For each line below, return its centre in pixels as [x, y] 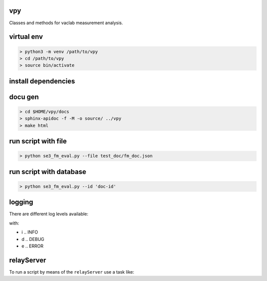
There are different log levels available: [49, 214]
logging [21, 202]
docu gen [24, 97]
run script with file [38, 141]
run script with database [48, 171]
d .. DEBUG [33, 239]
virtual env [26, 37]
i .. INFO [30, 232]
